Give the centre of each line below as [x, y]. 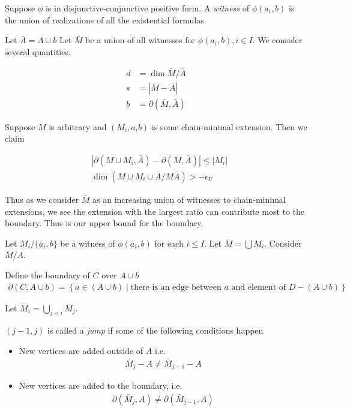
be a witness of [88, 243]
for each [169, 243]
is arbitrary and [78, 126]
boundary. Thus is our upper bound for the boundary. [104, 223]
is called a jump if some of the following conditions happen [155, 330]
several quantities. [38, 51]
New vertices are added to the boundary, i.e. [101, 385]
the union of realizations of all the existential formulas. [106, 19]
